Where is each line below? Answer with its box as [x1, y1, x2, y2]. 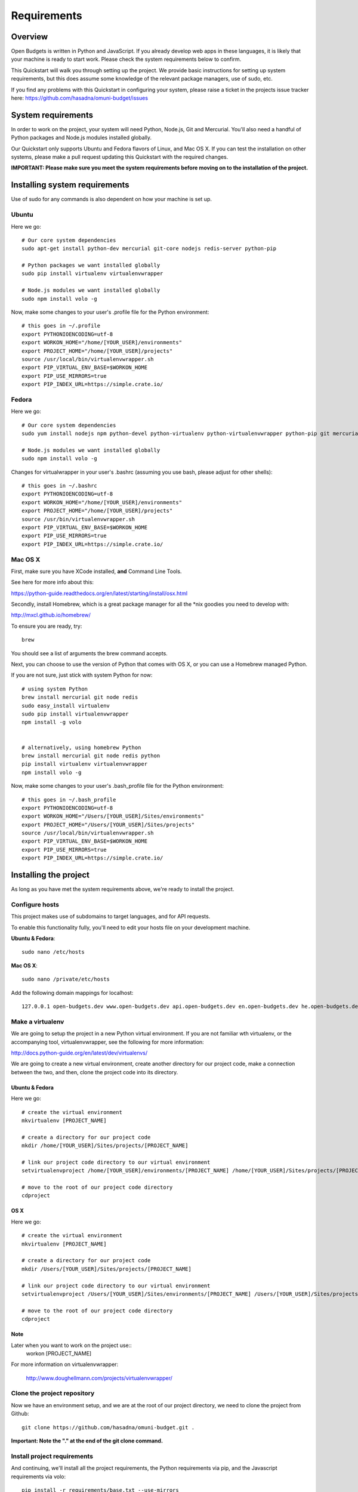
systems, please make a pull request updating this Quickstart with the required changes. [11, 153, 229, 161]
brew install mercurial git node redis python [21, 752, 161, 759]
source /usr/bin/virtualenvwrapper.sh [21, 516, 135, 522]
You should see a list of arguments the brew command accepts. [11, 649, 168, 656]
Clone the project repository [11, 1389, 95, 1398]
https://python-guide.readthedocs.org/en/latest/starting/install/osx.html [11, 590, 188, 597]
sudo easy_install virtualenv [21, 702, 110, 709]
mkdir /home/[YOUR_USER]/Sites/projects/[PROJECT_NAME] [21, 1142, 189, 1149]
